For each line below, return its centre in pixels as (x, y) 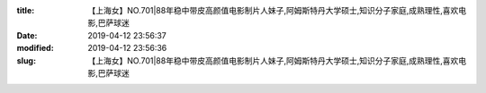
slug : (26, 60)
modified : (35, 48)
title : (26, 10)
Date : (27, 35)
